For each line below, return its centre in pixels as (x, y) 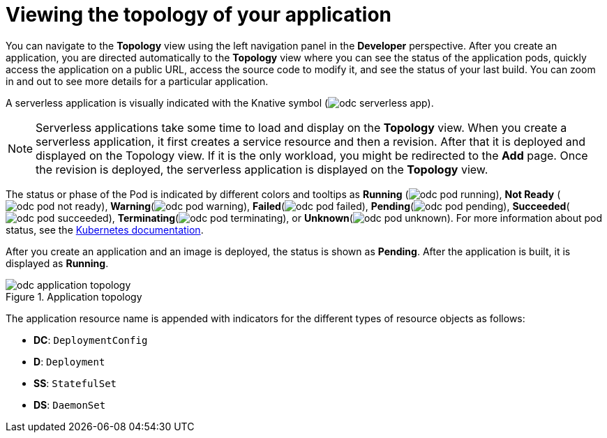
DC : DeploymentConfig (91, 340)
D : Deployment (69, 361)
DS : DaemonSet (70, 405)
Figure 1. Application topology (74, 296)
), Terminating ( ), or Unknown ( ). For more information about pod (355, 218)
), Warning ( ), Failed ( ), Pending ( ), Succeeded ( (336, 206)
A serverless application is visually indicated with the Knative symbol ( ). (220, 103)
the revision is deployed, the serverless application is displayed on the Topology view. (262, 169)
